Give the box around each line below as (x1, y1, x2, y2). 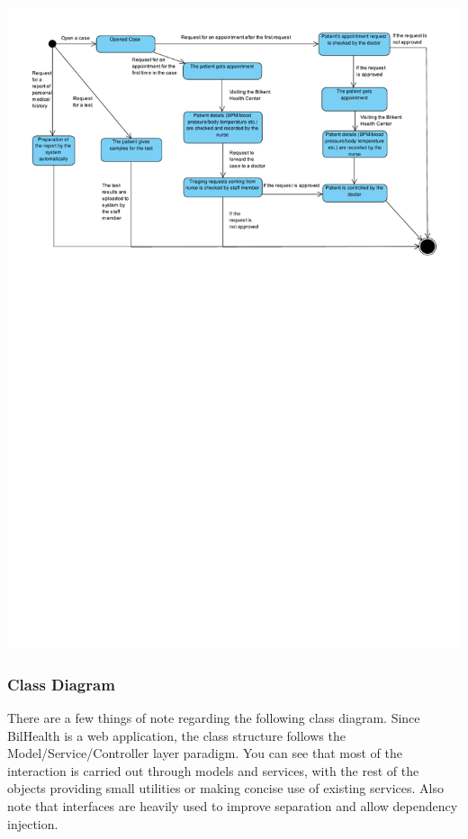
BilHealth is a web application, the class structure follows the (7, 726, 346, 744)
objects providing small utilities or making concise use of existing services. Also (7, 779, 444, 798)
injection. (7, 814, 58, 833)
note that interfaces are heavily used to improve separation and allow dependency (7, 796, 458, 815)
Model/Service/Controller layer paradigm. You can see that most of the (7, 744, 403, 762)
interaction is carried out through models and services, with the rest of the (7, 761, 419, 780)
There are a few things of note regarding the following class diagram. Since (7, 708, 420, 726)
